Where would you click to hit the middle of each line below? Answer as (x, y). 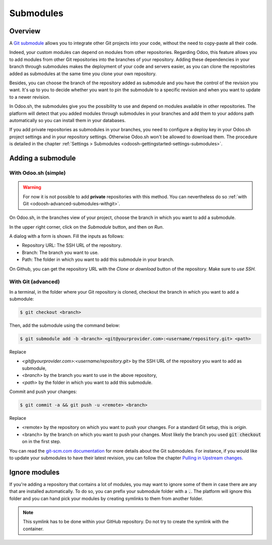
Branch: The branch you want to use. (60, 252)
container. (33, 529)
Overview (25, 31)
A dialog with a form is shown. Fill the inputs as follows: (67, 236)
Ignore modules (35, 472)
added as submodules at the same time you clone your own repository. (83, 74)
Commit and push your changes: (43, 392)
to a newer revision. (30, 97)
